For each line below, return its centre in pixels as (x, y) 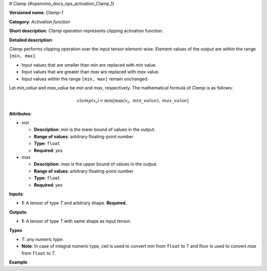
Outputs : (19, 212)
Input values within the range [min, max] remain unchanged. (85, 78)
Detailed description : (31, 40)
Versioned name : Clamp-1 (36, 13)
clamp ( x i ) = (90, 101)
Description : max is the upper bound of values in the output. (96, 164)
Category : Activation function (40, 22)
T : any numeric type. (43, 239)
